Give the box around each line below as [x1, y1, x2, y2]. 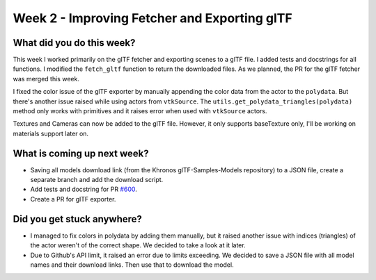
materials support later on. [13, 129, 89, 138]
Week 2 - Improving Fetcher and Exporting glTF [13, 10, 292, 26]
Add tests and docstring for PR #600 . [30, 185, 137, 194]
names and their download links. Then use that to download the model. [30, 261, 234, 269]
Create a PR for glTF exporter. [30, 195, 116, 203]
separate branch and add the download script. [30, 176, 164, 184]
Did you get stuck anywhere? [13, 213, 143, 225]
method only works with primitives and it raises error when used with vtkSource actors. [13, 107, 267, 115]
